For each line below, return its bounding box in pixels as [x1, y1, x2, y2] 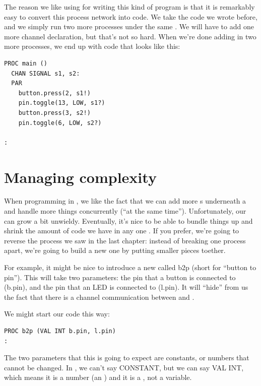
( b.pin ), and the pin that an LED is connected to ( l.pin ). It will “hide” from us [4, 282, 248, 292]
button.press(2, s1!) [18, 89, 91, 97]
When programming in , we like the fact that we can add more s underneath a [4, 196, 246, 206]
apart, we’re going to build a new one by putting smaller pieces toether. [4, 245, 226, 255]
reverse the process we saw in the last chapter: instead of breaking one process [4, 235, 246, 245]
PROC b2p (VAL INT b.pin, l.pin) [4, 327, 116, 335]
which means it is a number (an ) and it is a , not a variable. [4, 372, 192, 382]
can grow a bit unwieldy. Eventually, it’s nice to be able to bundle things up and [4, 215, 253, 226]
